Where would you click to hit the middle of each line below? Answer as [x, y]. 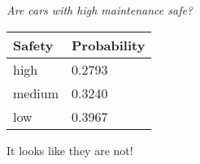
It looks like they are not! [70, 150]
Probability [109, 45]
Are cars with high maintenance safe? [100, 10]
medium [36, 93]
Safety [33, 45]
